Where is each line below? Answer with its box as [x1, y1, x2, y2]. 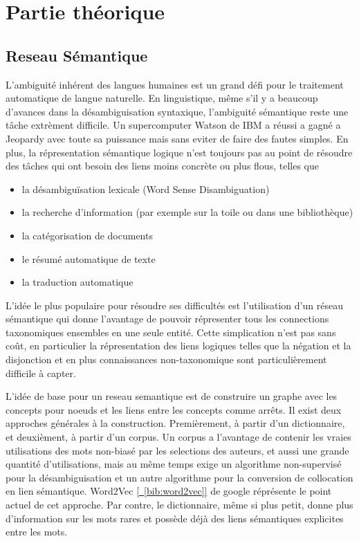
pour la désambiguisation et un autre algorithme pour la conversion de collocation [6, 470, 353, 484]
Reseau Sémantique [6, 44, 148, 66]
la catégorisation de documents [21, 228, 153, 242]
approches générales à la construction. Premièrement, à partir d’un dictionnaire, [6, 416, 345, 430]
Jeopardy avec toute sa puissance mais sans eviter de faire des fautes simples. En [6, 131, 349, 145]
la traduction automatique [21, 275, 134, 289]
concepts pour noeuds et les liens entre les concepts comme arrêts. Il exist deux [6, 402, 342, 416]
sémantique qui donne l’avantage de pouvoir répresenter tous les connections [6, 311, 329, 326]
